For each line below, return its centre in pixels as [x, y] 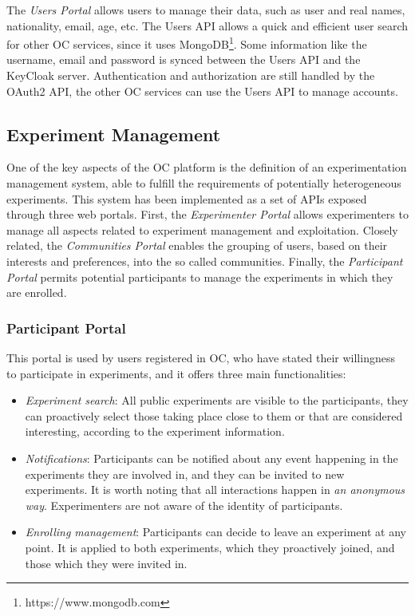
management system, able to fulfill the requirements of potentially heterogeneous [204, 183]
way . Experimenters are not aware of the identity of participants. [184, 505]
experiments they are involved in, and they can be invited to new [185, 474]
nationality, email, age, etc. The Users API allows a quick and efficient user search [207, 25]
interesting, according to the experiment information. [155, 431]
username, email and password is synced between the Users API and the [184, 59]
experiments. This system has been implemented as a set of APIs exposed [187, 198]
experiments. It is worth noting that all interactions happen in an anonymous [215, 490]
